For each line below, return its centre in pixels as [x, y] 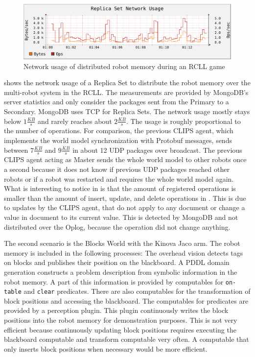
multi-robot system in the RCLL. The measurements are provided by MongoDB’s [126, 92]
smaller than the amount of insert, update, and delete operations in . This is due [125, 198]
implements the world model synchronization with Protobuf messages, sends [118, 140]
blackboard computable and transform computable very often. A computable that [127, 339]
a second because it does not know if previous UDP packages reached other [117, 169]
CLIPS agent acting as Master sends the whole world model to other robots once [125, 159]
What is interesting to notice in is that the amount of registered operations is [120, 188]
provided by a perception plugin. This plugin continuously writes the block [116, 310]
